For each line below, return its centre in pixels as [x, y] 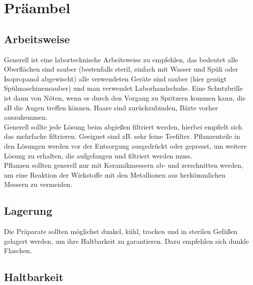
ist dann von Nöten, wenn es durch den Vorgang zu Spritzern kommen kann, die [125, 97]
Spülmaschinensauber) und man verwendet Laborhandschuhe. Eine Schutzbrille [124, 88]
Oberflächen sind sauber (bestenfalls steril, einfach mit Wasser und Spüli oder [121, 69]
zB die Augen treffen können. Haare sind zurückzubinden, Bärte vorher [111, 107]
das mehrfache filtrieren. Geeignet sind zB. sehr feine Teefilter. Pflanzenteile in [122, 136]
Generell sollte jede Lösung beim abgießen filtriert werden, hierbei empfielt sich [123, 126]
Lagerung [28, 211]
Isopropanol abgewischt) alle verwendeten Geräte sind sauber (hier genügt [115, 78]
